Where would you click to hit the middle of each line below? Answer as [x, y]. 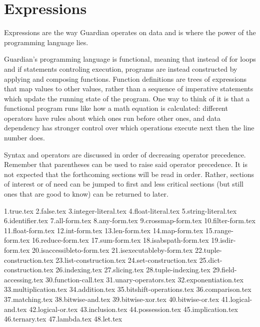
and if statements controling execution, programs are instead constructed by [121, 68]
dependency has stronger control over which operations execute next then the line [129, 128]
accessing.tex [24, 279]
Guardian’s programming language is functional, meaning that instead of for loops [130, 59]
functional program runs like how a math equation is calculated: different [116, 108]
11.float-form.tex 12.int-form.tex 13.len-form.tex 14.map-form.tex [104, 230]
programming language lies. [46, 42]
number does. [24, 138]
